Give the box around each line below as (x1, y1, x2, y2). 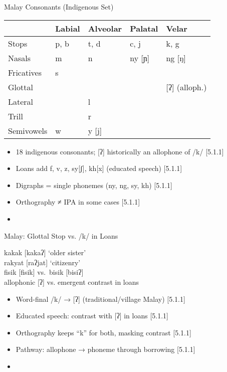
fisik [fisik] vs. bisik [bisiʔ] (4, 267, 84, 277)
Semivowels (8, 124, 48, 136)
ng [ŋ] (166, 52, 186, 64)
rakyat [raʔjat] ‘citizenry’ (4, 257, 81, 267)
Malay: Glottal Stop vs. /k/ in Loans (4, 230, 118, 241)
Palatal (130, 22, 158, 34)
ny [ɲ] (130, 52, 150, 64)
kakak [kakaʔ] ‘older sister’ (4, 247, 86, 258)
